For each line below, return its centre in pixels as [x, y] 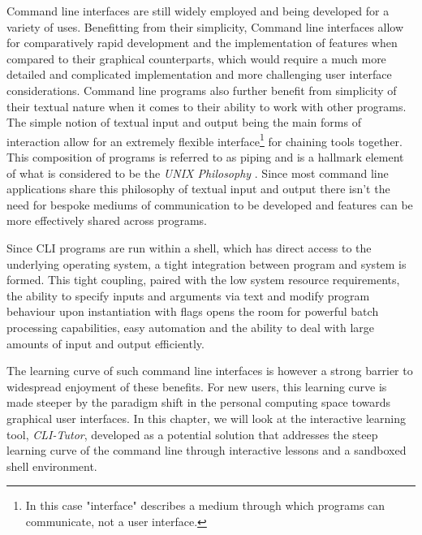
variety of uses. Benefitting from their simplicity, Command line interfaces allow [205, 26]
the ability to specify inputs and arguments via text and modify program [188, 295]
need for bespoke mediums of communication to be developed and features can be [210, 204]
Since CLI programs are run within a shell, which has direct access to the [189, 247]
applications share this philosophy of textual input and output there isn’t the [198, 189]
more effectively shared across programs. [107, 220]
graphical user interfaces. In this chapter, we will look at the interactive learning [207, 418]
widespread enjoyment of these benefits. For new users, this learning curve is [197, 386]
